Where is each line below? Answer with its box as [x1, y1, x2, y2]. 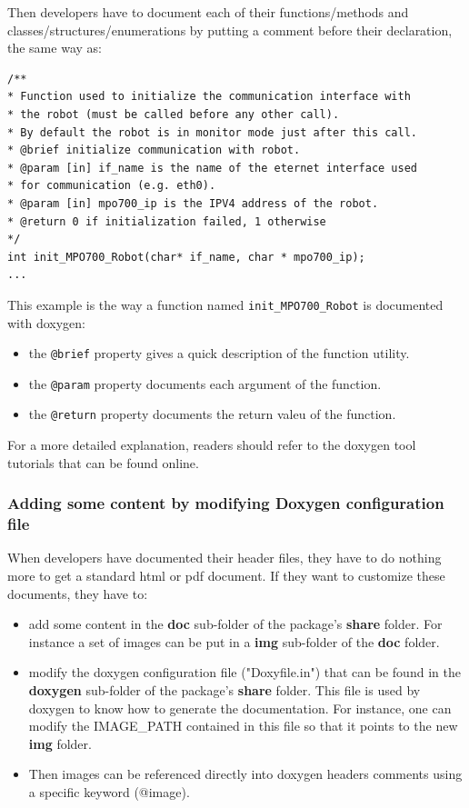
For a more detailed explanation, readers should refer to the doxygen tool [7, 435, 416, 454]
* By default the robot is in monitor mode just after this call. [7, 125, 418, 139]
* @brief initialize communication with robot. [7, 144, 301, 157]
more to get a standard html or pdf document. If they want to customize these [7, 566, 445, 585]
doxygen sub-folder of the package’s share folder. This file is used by [28, 681, 421, 700]
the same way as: [7, 38, 102, 57]
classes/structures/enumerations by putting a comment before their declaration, [7, 20, 453, 39]
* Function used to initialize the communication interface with [7, 90, 411, 104]
